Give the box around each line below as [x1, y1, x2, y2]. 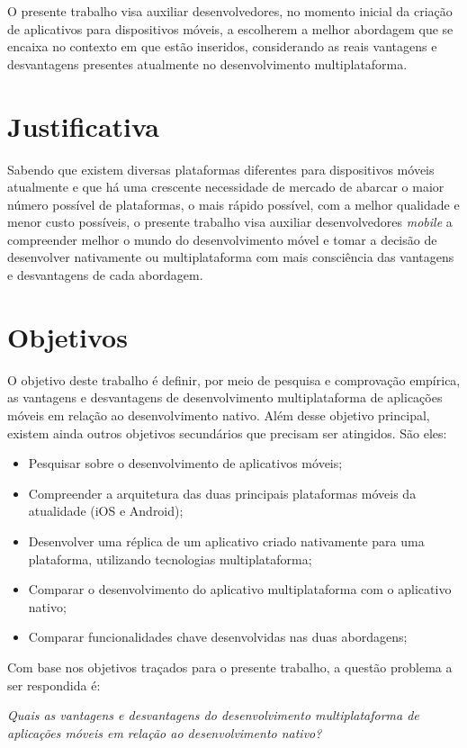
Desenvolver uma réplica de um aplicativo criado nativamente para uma [28, 531, 425, 550]
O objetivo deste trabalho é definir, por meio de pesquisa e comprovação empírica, [7, 370, 461, 389]
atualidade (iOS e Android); [28, 501, 184, 520]
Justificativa [7, 107, 159, 144]
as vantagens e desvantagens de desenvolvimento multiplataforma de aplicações [7, 388, 443, 407]
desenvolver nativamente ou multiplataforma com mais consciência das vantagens [7, 248, 454, 266]
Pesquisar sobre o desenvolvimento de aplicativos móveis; [28, 454, 343, 473]
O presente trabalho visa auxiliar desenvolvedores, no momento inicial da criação [7, 2, 453, 20]
